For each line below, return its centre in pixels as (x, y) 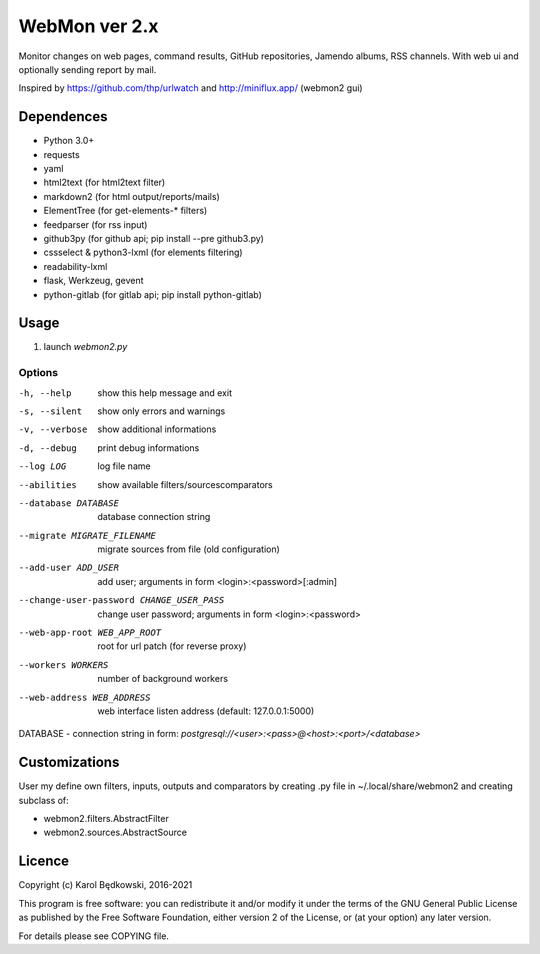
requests (61, 154)
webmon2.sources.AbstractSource (115, 832)
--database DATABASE (69, 503)
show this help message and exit (164, 392)
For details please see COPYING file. (94, 936)
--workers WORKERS (63, 664)
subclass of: (43, 800)
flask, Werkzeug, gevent (93, 281)
